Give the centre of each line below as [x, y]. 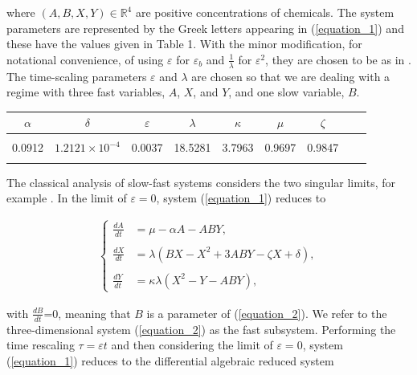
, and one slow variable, [286, 92]
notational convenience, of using [85, 59]
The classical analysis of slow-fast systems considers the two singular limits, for [201, 182]
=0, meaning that [87, 313]
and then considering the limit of [192, 345]
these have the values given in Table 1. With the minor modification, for [184, 44]
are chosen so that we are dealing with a [291, 76]
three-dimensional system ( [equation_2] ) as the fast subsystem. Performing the [201, 329]
